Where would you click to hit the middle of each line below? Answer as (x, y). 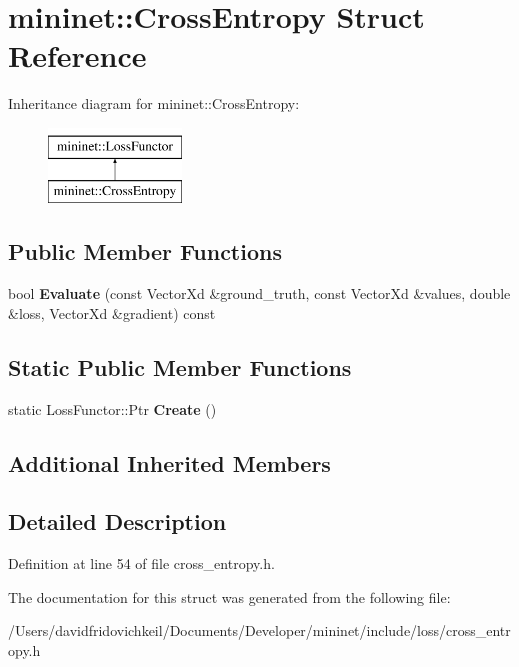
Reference (77, 55)
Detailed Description (117, 521)
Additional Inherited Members (169, 462)
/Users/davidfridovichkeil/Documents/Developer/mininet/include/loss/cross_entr (259, 630)
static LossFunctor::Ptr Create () (112, 408)
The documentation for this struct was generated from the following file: (229, 596)
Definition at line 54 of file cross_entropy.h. (141, 563)
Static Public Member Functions (180, 366)
